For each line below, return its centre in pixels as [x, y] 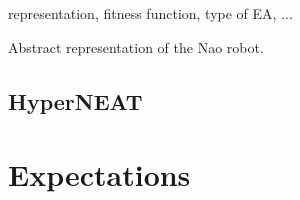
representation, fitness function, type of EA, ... [150, 13]
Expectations [99, 174]
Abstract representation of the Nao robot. [136, 46]
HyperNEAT [75, 100]
